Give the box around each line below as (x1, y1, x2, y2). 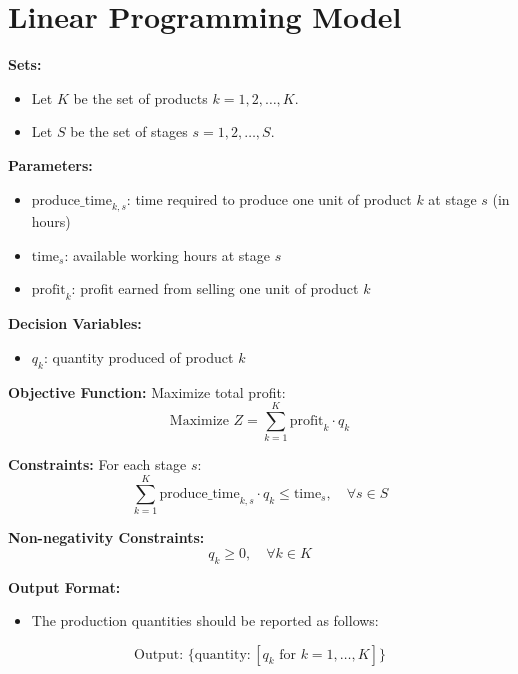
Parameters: (8, 154, 93, 175)
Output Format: (8, 576, 121, 597)
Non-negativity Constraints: (8, 527, 205, 548)
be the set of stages (70, 121, 188, 142)
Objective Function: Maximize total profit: (8, 381, 286, 402)
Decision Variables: (8, 313, 142, 334)
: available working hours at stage (64, 244, 270, 265)
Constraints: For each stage (8, 454, 187, 475)
